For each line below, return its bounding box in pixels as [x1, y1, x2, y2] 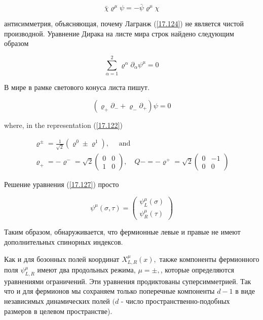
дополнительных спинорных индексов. [4, 236, 123, 247]
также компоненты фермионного [159, 253, 259, 264]
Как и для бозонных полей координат [4, 253, 120, 264]
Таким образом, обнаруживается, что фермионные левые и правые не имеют [4, 226, 241, 237]
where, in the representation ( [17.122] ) [4, 119, 123, 130]
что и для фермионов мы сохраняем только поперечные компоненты [4, 286, 215, 296]
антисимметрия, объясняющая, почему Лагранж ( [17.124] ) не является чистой [4, 18, 244, 29]
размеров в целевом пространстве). [4, 305, 112, 316]
